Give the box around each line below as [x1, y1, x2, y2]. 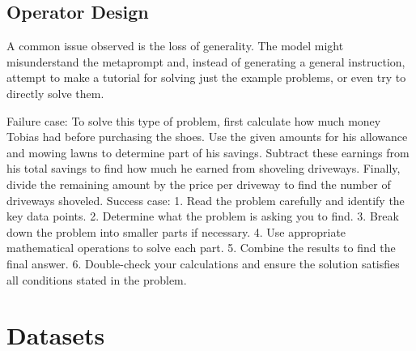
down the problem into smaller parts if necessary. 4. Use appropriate [6, 223, 346, 240]
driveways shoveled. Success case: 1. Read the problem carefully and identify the [6, 191, 405, 208]
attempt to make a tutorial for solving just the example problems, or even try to [6, 69, 406, 86]
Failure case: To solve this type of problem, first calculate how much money [6, 112, 381, 129]
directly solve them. [6, 84, 104, 101]
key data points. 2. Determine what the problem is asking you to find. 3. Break [6, 208, 399, 225]
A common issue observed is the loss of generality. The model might [6, 37, 344, 54]
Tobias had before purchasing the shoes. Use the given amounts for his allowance [6, 128, 408, 145]
